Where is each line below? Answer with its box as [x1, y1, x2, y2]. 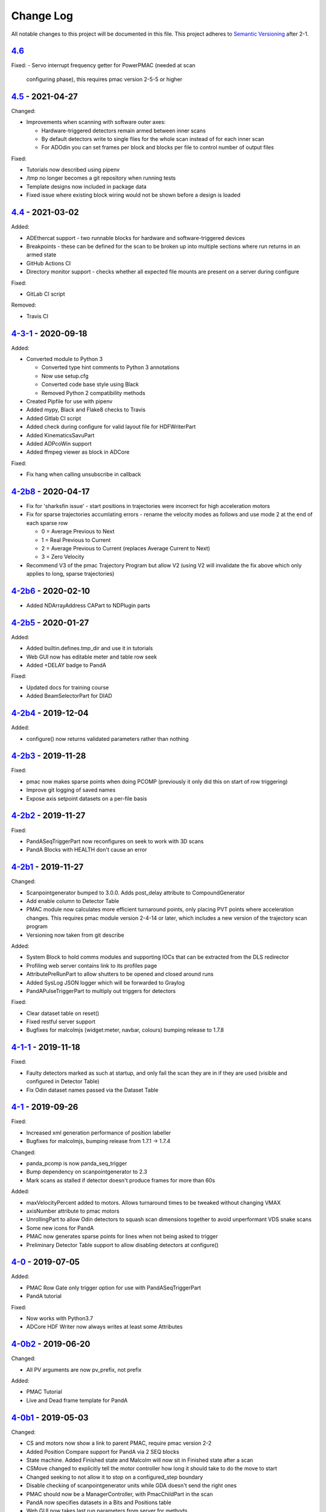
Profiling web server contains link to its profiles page [26, 962, 157, 969]
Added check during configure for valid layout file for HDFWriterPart [26, 423, 196, 431]
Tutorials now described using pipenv [26, 166, 120, 174]
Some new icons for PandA [26, 1224, 94, 1231]
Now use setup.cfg [41, 372, 89, 379]
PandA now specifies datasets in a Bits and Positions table [26, 1499, 171, 1506]
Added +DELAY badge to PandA [26, 662, 107, 669]
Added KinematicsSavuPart [26, 431, 95, 438]
